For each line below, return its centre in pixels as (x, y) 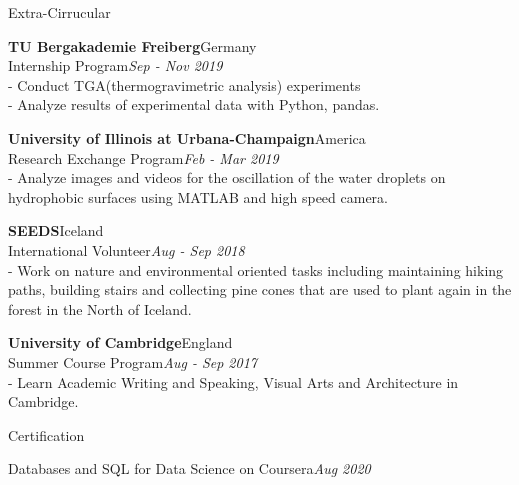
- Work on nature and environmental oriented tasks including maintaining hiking (256, 269)
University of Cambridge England (120, 342)
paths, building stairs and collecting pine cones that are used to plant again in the (260, 289)
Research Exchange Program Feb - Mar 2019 (143, 157)
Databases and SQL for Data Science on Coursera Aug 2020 (189, 468)
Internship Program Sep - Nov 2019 (115, 65)
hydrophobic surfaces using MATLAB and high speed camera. (198, 196)
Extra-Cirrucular (59, 12)
